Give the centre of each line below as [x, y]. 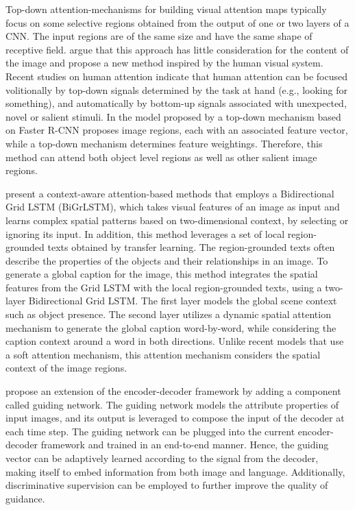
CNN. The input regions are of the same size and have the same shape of [159, 36]
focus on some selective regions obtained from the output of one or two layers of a [177, 22]
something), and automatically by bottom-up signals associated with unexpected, [176, 103]
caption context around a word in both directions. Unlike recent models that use [175, 341]
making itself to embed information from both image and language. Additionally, [175, 471]
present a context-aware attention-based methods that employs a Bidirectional [170, 193]
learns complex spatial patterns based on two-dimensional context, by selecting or [177, 220]
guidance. [25, 498]
